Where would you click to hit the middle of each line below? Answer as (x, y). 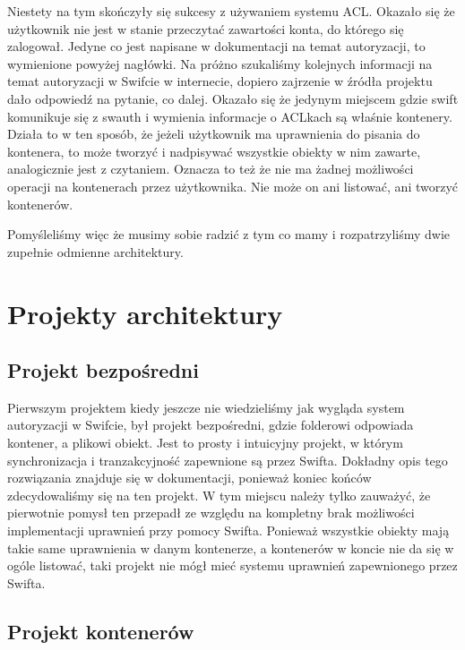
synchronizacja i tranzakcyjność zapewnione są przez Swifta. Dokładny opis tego (228, 460)
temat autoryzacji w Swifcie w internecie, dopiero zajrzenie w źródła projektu (220, 81)
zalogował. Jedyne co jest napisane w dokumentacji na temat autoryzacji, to (216, 46)
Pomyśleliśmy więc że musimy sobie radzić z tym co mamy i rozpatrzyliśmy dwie (229, 234)
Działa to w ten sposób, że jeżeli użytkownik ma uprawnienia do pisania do (214, 134)
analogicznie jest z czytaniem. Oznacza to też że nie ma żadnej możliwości (211, 169)
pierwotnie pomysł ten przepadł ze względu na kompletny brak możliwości (211, 513)
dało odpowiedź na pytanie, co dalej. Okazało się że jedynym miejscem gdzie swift (233, 98)
